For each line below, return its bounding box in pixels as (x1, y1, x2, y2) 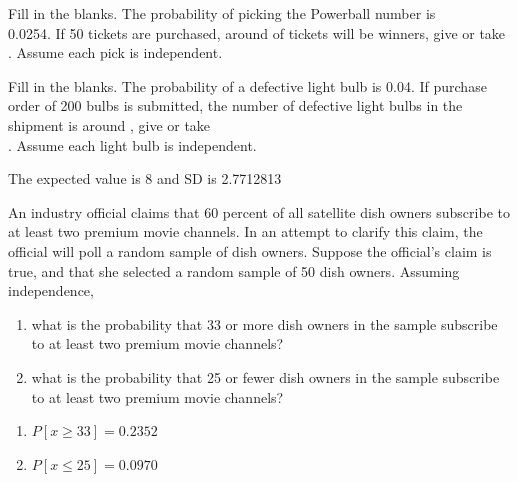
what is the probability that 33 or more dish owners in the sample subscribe (31, 313, 498, 334)
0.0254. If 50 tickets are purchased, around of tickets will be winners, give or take (8, 22, 506, 43)
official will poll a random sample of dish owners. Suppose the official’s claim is (8, 240, 492, 261)
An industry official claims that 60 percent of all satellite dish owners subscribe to (8, 201, 510, 222)
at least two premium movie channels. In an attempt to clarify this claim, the (8, 221, 483, 242)
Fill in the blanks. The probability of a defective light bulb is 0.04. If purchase (8, 75, 487, 96)
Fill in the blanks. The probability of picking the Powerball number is (8, 3, 436, 23)
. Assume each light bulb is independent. (8, 134, 257, 155)
